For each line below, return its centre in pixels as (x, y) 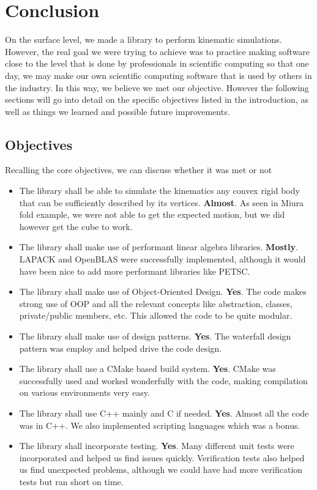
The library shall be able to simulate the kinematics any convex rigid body (159, 191)
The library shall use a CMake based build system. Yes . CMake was (147, 369)
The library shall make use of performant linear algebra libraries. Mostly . (158, 247)
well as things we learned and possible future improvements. (117, 111)
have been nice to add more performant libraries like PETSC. (135, 271)
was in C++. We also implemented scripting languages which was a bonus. (160, 425)
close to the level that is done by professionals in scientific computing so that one (157, 63)
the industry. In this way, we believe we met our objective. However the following (157, 87)
